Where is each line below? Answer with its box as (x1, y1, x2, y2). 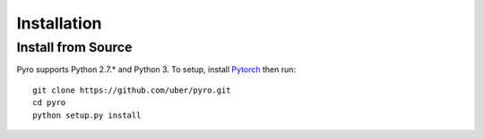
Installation (16, 13, 102, 33)
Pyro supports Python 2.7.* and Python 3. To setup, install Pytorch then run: (16, 64, 296, 75)
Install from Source (16, 39, 133, 55)
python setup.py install (32, 110, 142, 120)
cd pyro (32, 98, 66, 108)
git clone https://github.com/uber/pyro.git (32, 85, 232, 95)
